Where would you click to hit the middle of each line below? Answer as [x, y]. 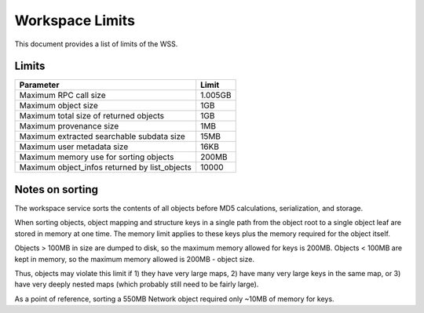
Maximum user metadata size [74, 147]
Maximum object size [58, 106]
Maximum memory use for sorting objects [97, 157]
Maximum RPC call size [62, 96]
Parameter [39, 85]
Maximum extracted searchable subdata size [102, 136]
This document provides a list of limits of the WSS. [96, 44]
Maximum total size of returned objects [92, 116]
